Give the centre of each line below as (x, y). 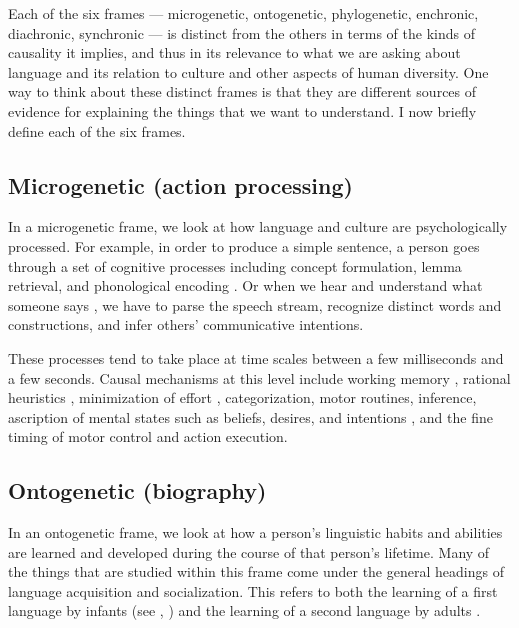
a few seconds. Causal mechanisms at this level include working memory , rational (259, 377)
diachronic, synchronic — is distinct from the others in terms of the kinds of (241, 32)
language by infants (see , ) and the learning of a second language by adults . (244, 610)
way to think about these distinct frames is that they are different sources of (242, 91)
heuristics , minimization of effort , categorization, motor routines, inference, (242, 397)
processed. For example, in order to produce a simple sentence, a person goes (244, 245)
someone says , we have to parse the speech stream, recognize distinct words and (255, 304)
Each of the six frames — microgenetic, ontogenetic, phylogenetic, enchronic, (243, 13)
